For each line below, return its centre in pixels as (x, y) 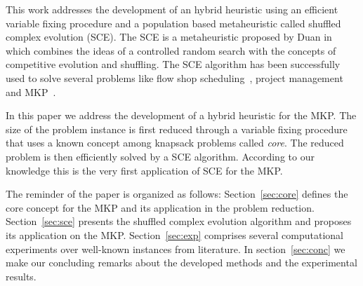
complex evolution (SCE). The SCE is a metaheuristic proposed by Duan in (169, 37)
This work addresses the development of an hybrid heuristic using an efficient (172, 9)
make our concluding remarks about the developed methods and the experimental (181, 263)
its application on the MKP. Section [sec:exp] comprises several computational (174, 234)
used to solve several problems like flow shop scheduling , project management (174, 77)
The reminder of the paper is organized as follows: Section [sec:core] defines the (177, 194)
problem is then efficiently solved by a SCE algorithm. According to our (160, 156)
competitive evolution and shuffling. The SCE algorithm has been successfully (173, 64)
